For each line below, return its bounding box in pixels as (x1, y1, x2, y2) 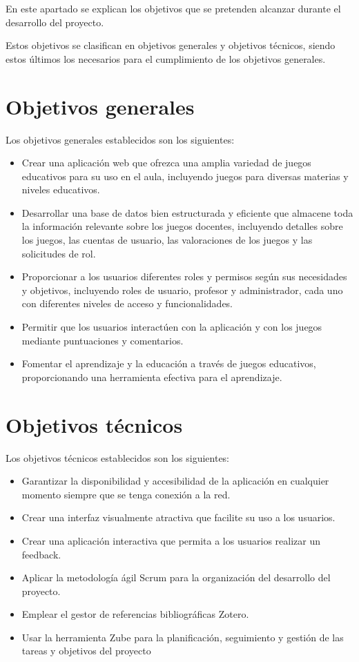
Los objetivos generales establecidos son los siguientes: (6, 132, 235, 146)
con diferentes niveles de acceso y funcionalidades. (21, 296, 233, 311)
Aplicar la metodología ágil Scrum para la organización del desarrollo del (21, 570, 331, 585)
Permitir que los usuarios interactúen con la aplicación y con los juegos (21, 320, 322, 334)
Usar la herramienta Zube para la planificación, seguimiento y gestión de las (21, 630, 344, 644)
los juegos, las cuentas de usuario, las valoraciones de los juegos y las (21, 233, 313, 247)
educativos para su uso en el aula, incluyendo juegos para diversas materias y (21, 168, 349, 183)
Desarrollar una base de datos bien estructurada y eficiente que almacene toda (21, 205, 353, 220)
